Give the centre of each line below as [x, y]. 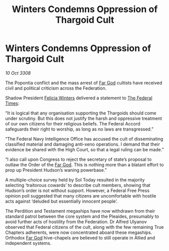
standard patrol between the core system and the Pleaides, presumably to [82, 216]
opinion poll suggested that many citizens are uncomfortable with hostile [81, 196]
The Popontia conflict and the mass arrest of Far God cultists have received [84, 83]
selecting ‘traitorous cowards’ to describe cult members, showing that [78, 185]
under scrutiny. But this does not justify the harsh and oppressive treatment [84, 118]
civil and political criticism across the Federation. [56, 88]
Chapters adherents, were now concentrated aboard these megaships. [79, 232]
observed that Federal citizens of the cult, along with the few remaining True [84, 227]
